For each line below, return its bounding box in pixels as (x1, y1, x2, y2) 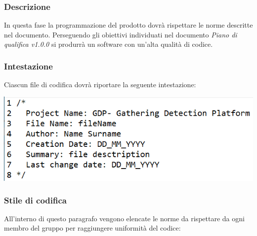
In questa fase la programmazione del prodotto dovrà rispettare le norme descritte (4, 20, 253, 30)
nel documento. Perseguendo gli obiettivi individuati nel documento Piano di (4, 29, 237, 39)
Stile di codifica (4, 194, 67, 206)
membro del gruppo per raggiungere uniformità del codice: (4, 223, 181, 233)
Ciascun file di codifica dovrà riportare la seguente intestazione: (4, 79, 196, 90)
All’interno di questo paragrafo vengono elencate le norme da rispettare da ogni (4, 213, 245, 223)
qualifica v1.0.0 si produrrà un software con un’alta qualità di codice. (4, 39, 213, 49)
